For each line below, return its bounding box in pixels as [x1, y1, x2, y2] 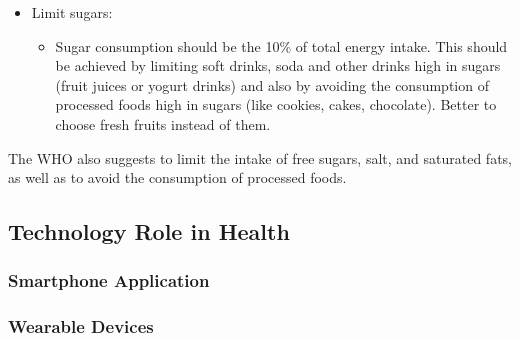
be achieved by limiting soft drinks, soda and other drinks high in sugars [55, 55, 501, 76]
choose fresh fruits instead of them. [55, 113, 271, 134]
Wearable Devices [8, 314, 154, 339]
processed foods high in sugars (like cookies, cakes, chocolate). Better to [55, 94, 497, 115]
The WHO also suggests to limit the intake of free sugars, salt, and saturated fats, [8, 147, 512, 168]
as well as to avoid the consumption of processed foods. [8, 167, 347, 188]
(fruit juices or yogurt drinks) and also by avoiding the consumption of [55, 74, 489, 95]
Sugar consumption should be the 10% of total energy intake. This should [55, 35, 508, 56]
